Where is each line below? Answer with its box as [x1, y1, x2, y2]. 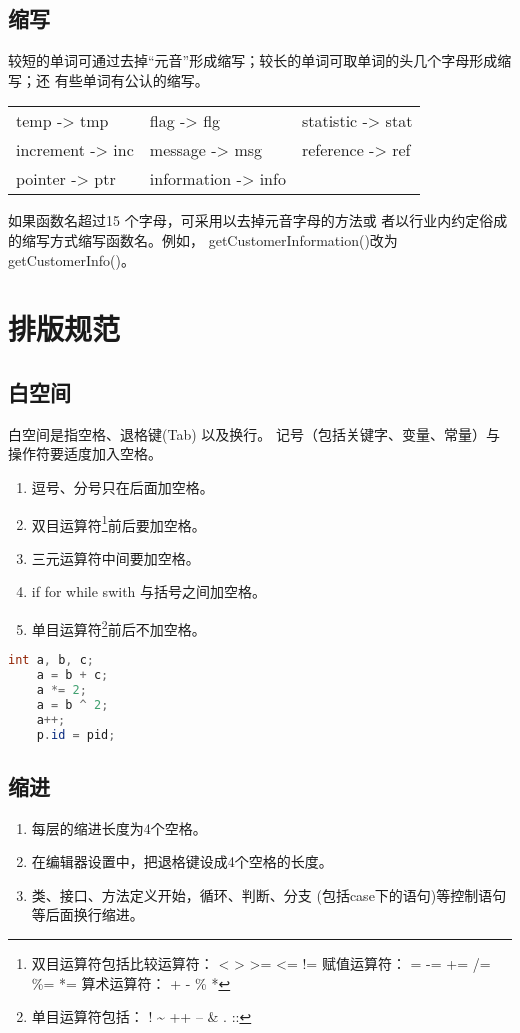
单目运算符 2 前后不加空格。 [31, 615, 206, 639]
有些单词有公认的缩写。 [54, 69, 209, 90]
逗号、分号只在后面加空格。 [31, 476, 214, 497]
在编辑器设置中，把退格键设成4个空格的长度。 [31, 851, 333, 872]
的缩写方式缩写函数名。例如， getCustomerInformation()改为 [8, 229, 398, 250]
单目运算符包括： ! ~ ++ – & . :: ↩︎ [31, 1006, 252, 1027]
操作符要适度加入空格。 [8, 443, 162, 464]
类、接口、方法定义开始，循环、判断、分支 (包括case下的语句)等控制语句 [31, 884, 507, 905]
